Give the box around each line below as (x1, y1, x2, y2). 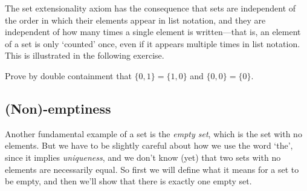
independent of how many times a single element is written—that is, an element (5, 25, 301, 38)
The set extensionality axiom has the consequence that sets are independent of (5, 2, 296, 14)
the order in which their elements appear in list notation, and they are (5, 13, 266, 26)
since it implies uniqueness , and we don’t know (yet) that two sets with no (5, 151, 281, 163)
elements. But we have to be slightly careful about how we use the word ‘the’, (5, 139, 293, 152)
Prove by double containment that (5, 69, 132, 82)
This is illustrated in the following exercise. (5, 49, 164, 62)
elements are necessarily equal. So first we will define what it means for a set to (5, 163, 299, 175)
